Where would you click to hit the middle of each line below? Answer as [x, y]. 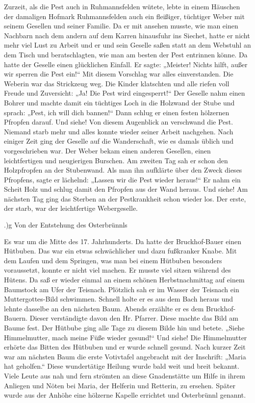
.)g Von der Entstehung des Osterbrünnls [66, 225]
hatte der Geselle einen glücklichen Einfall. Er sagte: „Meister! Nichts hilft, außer [126, 64]
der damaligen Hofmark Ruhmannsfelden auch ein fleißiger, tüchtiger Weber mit [124, 16]
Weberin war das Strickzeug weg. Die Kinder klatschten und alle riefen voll [117, 83]
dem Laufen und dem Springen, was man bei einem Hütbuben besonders [113, 260]
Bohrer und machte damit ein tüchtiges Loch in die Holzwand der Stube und [119, 102]
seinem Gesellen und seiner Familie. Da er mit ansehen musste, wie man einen [121, 26]
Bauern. [16, 318]
